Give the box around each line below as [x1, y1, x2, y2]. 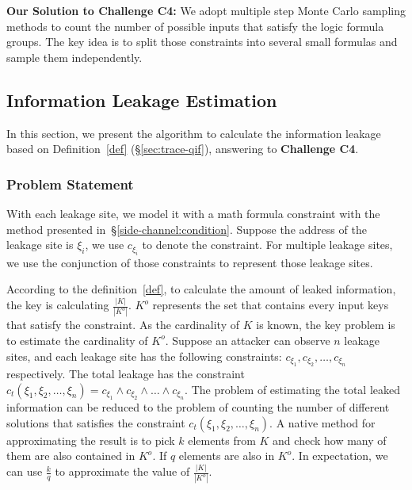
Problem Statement [6, 174, 134, 193]
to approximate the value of [55, 463, 190, 480]
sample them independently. [6, 48, 143, 65]
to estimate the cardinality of [6, 331, 148, 348]
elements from [188, 431, 256, 448]
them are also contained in [6, 447, 135, 464]
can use [6, 463, 43, 480]
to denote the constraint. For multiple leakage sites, [142, 236, 393, 253]
